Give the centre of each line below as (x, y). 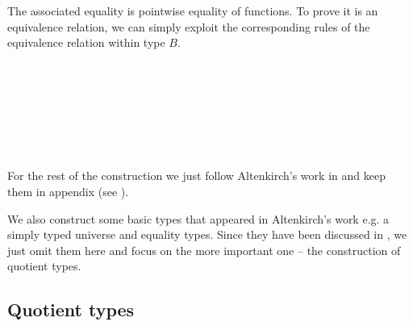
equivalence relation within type (86, 42)
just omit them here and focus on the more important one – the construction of (204, 250)
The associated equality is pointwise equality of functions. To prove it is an (193, 10)
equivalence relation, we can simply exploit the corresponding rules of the (189, 26)
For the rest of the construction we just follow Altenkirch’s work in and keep (196, 176)
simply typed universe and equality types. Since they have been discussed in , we (207, 234)
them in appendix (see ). (68, 191)
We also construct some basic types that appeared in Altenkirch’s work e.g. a (198, 218)
